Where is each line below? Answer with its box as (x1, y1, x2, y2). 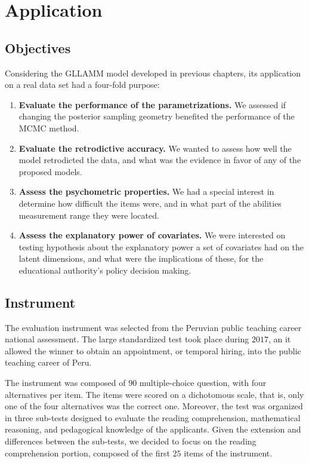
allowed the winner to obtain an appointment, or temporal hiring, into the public (5, 344, 301, 357)
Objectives (5, 38, 71, 57)
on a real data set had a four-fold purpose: (5, 78, 160, 91)
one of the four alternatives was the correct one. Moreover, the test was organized (5, 400, 303, 412)
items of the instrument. (184, 446, 273, 459)
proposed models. (18, 165, 82, 177)
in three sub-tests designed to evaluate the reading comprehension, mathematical (5, 411, 301, 424)
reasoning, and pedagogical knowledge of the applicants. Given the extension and (5, 423, 301, 436)
